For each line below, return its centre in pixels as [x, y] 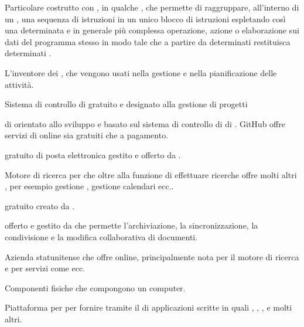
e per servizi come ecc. [45, 268]
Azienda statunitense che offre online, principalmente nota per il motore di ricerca [152, 256]
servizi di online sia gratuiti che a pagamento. [87, 135]
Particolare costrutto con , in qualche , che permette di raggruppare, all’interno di [152, 7]
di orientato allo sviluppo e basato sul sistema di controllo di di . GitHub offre [145, 123]
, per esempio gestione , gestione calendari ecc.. [89, 186]
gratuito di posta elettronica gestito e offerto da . [93, 154]
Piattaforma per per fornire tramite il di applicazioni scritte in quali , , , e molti [148, 307]
